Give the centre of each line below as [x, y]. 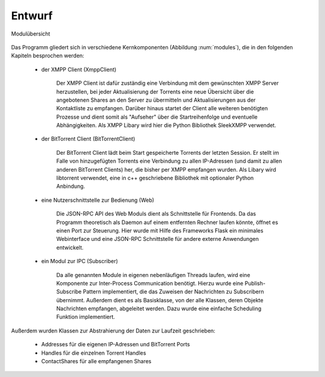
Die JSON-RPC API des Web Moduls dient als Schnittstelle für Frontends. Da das [156, 214]
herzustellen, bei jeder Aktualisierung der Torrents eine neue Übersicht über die [155, 92]
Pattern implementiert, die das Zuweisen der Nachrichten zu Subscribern [173, 291]
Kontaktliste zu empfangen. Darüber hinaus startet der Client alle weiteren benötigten [162, 108]
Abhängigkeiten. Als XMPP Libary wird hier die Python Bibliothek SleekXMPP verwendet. [166, 125]
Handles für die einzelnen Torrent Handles [94, 353]
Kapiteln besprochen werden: [48, 56]
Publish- [255, 283]
